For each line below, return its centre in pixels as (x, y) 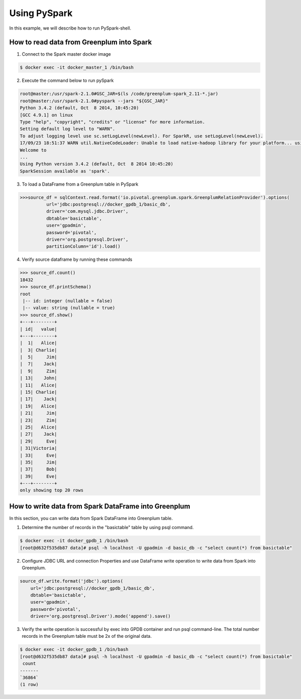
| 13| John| (38, 378)
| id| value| (38, 329)
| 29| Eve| (38, 441)
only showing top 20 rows (52, 490)
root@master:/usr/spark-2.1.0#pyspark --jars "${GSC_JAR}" (94, 101)
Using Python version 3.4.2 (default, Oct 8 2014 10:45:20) (97, 164)
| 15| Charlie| (38, 392)
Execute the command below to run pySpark (68, 81)
